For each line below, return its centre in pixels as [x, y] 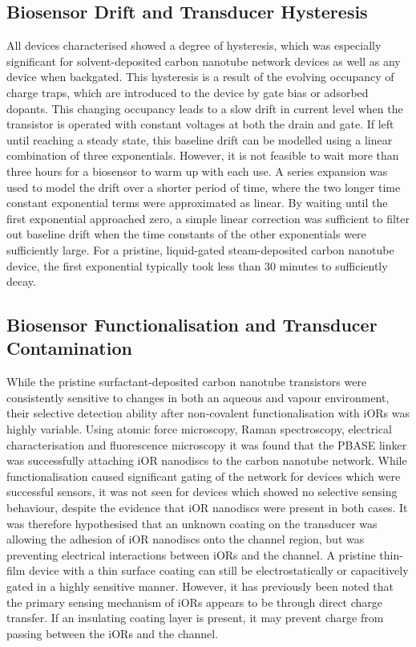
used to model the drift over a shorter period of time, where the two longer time [204, 187]
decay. [21, 281]
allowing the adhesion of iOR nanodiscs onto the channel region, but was [186, 539]
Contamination [69, 348]
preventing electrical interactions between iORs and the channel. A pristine [191, 554]
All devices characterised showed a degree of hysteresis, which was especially [194, 45]
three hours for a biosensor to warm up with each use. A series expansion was [197, 171]
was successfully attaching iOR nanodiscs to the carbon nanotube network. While [207, 460]
